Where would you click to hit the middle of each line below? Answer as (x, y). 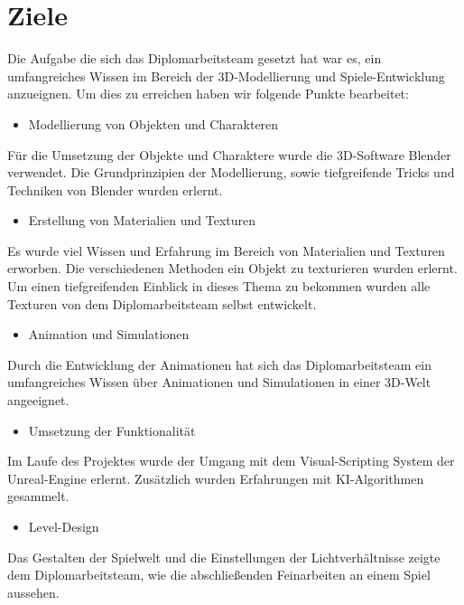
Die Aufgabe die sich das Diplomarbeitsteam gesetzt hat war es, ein (195, 58)
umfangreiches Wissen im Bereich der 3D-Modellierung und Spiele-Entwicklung (226, 76)
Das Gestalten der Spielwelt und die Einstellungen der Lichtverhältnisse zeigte (224, 557)
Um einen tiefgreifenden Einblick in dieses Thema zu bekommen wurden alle (219, 286)
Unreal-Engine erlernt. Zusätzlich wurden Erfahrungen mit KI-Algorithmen (216, 478)
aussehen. (33, 592)
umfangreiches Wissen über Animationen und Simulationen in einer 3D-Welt (219, 382)
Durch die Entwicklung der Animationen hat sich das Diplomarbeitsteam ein (219, 364)
